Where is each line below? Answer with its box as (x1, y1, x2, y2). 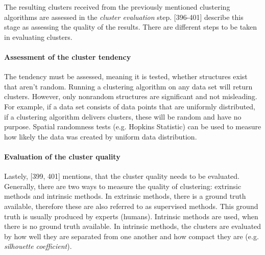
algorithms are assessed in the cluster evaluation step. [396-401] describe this (4, 11, 244, 22)
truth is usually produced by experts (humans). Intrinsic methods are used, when (4, 211, 258, 221)
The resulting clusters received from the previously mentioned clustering (4, 2, 230, 12)
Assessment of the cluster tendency (4, 51, 131, 62)
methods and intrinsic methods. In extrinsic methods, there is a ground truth (4, 191, 246, 201)
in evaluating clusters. (4, 31, 73, 42)
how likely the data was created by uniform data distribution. (4, 131, 197, 142)
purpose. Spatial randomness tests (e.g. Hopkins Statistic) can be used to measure (4, 121, 261, 132)
